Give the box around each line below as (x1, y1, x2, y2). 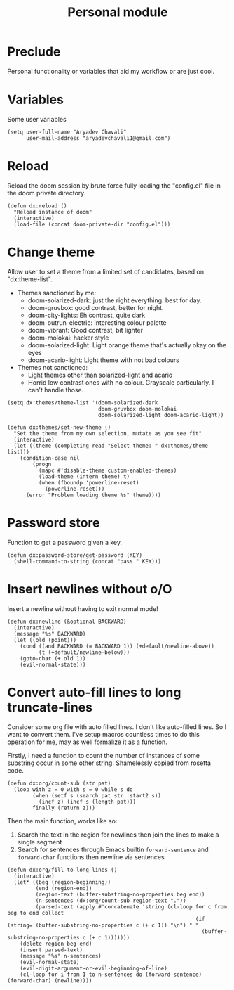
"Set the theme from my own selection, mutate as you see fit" (13, 430, 202, 437)
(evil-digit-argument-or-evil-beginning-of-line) (20, 965, 168, 972)
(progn (32, 461, 52, 468)
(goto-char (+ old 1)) (20, 655, 86, 662)
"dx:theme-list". (7, 275, 53, 283)
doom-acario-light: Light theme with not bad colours (27, 356, 180, 364)
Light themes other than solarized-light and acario (27, 371, 173, 379)
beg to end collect (7, 909, 64, 916)
